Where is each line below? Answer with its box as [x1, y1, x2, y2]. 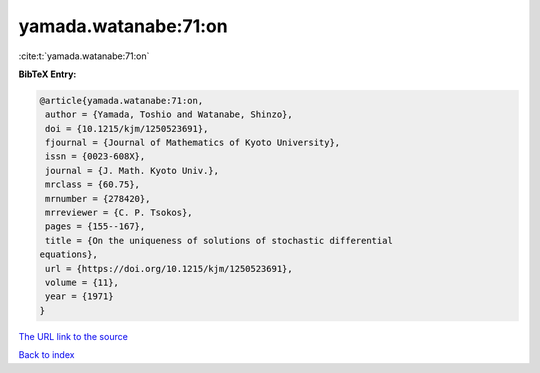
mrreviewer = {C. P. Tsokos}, [45, 207, 194, 219]
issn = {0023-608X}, [45, 151, 146, 162]
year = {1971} [45, 291, 114, 302]
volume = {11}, [45, 277, 120, 288]
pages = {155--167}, [45, 221, 146, 232]
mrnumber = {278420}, [45, 193, 151, 204]
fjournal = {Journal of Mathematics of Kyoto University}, [45, 137, 341, 149]
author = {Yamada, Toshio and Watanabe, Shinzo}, [45, 109, 294, 120]
